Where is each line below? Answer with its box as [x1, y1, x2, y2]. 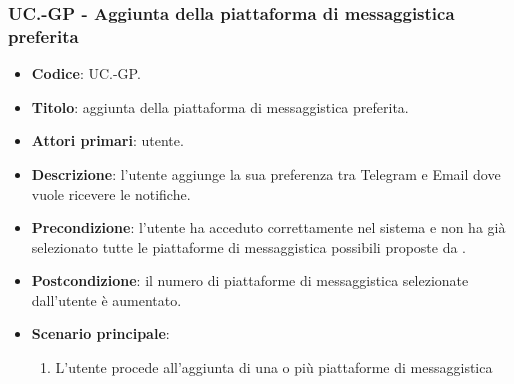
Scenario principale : [31, 323, 170, 344]
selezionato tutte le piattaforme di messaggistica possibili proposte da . [31, 236, 467, 257]
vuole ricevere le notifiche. [31, 183, 191, 204]
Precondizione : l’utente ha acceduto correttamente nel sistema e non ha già [31, 217, 506, 238]
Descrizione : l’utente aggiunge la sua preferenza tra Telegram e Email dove [31, 163, 501, 184]
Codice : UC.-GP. [31, 63, 141, 84]
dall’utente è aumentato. [31, 289, 182, 310]
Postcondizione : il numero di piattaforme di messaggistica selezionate [31, 270, 469, 291]
